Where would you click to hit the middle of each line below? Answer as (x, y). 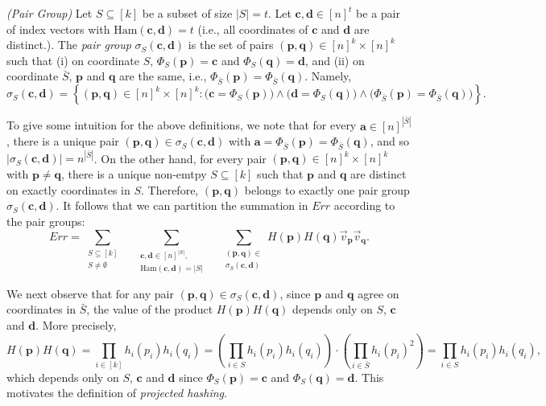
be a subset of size (187, 13)
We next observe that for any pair (90, 293)
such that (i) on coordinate (73, 60)
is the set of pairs (231, 45)
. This (369, 377)
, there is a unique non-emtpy (134, 174)
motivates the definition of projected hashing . (117, 393)
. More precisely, (76, 324)
